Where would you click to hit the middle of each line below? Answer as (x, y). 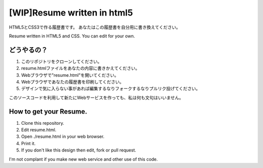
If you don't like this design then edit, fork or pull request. (79, 150)
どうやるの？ (28, 50)
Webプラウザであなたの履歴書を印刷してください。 (73, 82)
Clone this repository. (43, 123)
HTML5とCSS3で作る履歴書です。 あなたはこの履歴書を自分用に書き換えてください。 (95, 27)
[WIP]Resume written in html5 (71, 13)
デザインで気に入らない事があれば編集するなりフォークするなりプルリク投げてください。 (111, 89)
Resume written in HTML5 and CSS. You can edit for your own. (72, 36)
